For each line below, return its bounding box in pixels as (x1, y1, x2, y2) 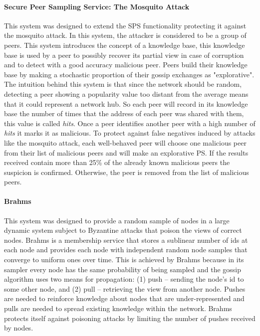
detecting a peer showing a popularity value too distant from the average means (4, 88, 249, 99)
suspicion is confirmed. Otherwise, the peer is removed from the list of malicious (4, 167, 249, 177)
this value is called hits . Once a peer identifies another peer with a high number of (4, 118, 256, 128)
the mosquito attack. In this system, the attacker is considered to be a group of (4, 30, 247, 40)
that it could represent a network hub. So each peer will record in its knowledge (4, 98, 248, 109)
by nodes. (4, 323, 33, 333)
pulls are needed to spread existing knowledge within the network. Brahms (4, 303, 232, 314)
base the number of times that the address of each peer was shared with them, (4, 108, 244, 119)
